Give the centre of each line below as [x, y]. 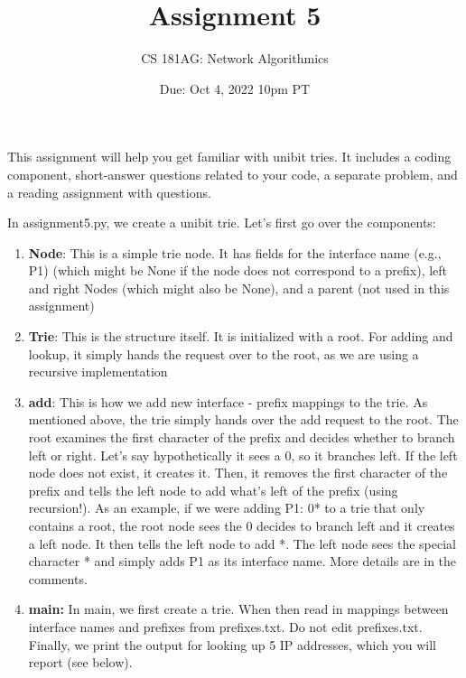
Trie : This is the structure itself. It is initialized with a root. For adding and [241, 336]
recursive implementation [98, 372]
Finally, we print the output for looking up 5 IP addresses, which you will [232, 644]
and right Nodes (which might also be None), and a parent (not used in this [239, 288]
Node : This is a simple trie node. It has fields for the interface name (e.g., [235, 252]
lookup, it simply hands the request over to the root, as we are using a [224, 353]
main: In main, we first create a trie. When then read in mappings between [238, 609]
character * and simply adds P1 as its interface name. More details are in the [242, 561]
